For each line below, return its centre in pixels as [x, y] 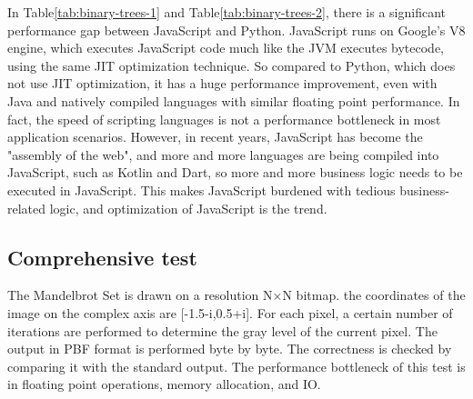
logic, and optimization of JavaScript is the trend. [188, 208]
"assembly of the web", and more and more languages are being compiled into [223, 154]
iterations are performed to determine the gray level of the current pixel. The [222, 330]
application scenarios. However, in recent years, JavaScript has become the [215, 137]
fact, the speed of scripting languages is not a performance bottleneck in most [224, 119]
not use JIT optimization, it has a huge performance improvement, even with [222, 83]
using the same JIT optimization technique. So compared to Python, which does [231, 65]
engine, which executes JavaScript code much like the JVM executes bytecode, [226, 48]
